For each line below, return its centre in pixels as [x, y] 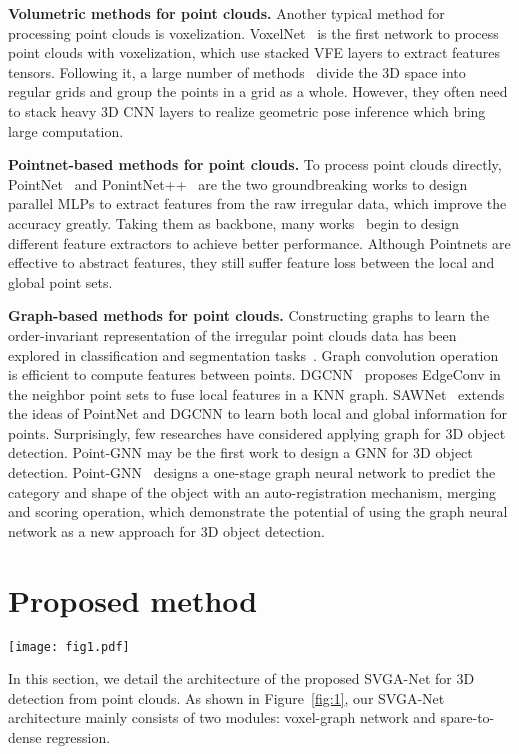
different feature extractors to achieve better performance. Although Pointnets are [259, 242]
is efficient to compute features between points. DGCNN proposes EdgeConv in [254, 374]
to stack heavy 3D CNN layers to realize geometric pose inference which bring [247, 110]
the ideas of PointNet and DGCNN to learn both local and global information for [257, 413]
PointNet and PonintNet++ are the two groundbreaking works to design [238, 183]
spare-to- [467, 717]
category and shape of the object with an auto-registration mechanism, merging [252, 491]
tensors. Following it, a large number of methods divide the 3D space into [237, 71]
